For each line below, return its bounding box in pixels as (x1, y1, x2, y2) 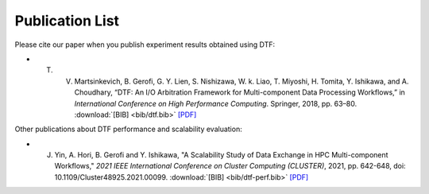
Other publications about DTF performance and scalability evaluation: (14, 124, 242, 134)
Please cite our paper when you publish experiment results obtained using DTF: (14, 40, 276, 49)
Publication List (14, 12, 119, 29)
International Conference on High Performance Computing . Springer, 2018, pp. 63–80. (74, 99, 357, 108)
